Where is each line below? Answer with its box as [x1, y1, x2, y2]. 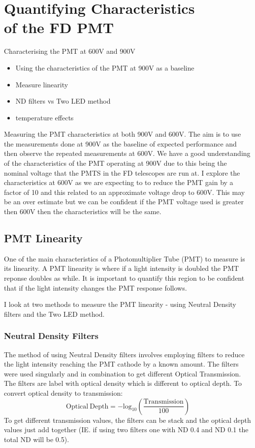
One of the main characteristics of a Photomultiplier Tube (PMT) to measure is [4, 253, 245, 263]
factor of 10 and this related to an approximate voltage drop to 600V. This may [4, 187, 245, 197]
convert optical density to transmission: [4, 387, 123, 398]
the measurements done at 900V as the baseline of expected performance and [4, 138, 237, 149]
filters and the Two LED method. [4, 308, 105, 319]
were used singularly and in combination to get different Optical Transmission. [4, 368, 241, 378]
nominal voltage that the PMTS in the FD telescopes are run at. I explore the [4, 167, 240, 178]
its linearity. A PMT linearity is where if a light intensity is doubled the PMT [4, 263, 239, 273]
